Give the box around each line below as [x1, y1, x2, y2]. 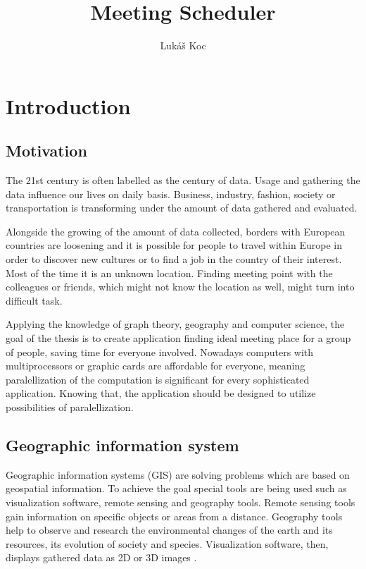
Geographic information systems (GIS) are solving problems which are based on [6, 467, 350, 482]
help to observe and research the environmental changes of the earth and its [6, 522, 333, 537]
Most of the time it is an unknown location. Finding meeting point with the [6, 265, 333, 280]
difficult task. [6, 293, 63, 307]
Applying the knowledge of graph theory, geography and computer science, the [6, 317, 345, 331]
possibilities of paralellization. [6, 400, 134, 415]
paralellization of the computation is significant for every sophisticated [6, 372, 310, 386]
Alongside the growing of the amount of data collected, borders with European [6, 224, 346, 238]
